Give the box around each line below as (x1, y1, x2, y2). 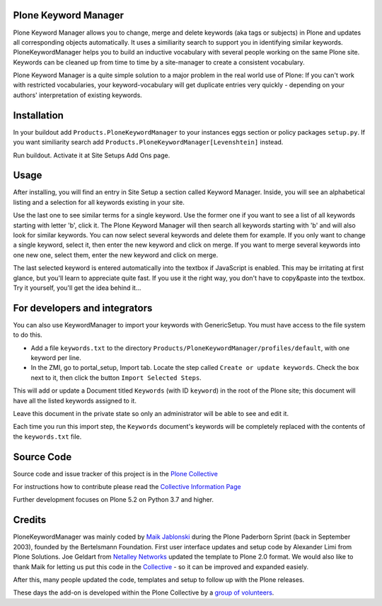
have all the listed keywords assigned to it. (13, 396, 137, 405)
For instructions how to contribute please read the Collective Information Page (13, 483, 241, 491)
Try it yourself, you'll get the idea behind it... (13, 284, 141, 292)
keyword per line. (30, 354, 81, 362)
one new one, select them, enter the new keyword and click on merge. (13, 250, 219, 259)
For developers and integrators (13, 302, 153, 314)
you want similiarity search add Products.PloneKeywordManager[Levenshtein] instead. (13, 138, 284, 147)
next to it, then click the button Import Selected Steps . (30, 373, 202, 382)
